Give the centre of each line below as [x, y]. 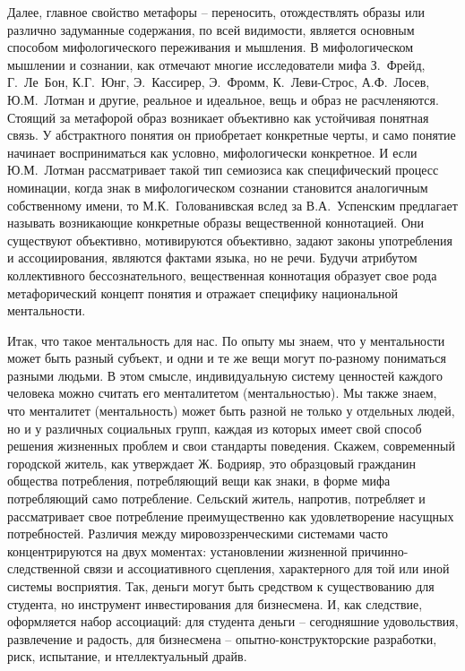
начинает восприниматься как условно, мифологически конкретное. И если [212, 152]
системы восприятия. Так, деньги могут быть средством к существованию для [221, 586]
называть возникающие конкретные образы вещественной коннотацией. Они [215, 223]
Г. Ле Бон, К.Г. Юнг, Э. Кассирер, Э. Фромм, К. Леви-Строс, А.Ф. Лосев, [219, 82]
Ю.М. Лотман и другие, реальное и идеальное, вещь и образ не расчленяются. [223, 99]
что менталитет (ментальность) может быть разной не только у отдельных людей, [231, 411]
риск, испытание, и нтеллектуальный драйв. [127, 656]
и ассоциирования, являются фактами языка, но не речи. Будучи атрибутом [212, 258]
